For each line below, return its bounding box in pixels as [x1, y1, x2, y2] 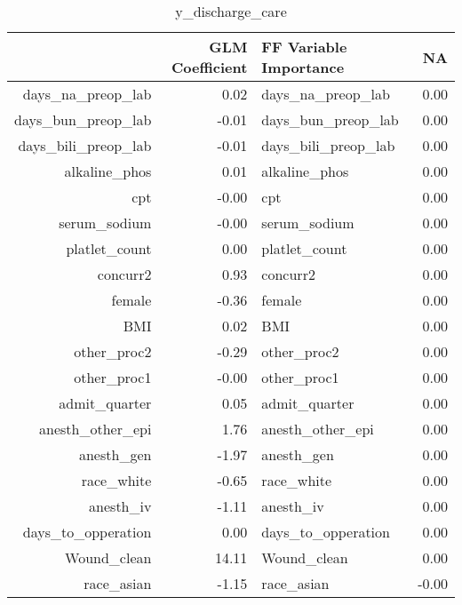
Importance [261, 57, 345, 77]
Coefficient [171, 57, 248, 77]
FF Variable [261, 36, 347, 57]
